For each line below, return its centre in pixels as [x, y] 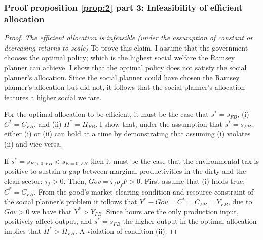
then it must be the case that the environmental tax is [174, 160]
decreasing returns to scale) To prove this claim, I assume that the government [126, 47]
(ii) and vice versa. [33, 144]
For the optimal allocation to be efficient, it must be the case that [106, 114]
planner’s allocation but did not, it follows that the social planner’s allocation [125, 87]
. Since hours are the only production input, [170, 211]
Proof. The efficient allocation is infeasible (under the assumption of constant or [129, 38]
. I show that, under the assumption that [159, 124]
